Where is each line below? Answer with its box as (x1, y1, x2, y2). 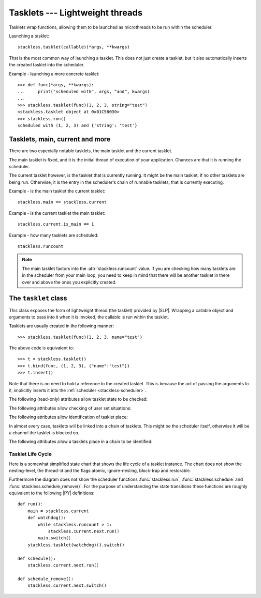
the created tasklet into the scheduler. (9, 62, 85, 68)
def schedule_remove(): (17, 576, 74, 582)
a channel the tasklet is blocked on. (9, 429, 80, 436)
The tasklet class (9, 294, 67, 302)
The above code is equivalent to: (9, 345, 74, 351)
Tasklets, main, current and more (9, 135, 111, 143)
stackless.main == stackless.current (17, 199, 107, 205)
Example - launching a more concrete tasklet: (9, 71, 100, 77)
